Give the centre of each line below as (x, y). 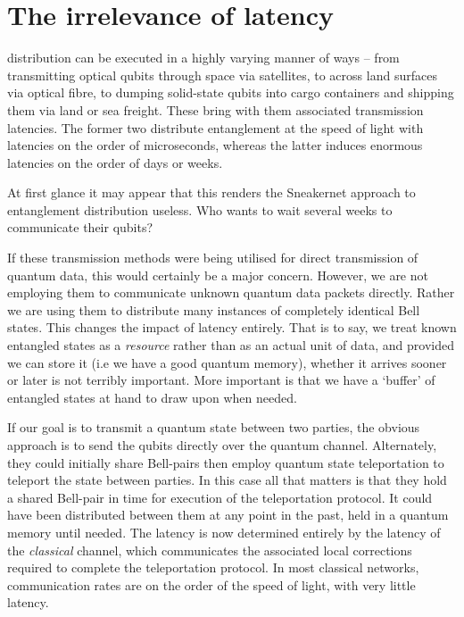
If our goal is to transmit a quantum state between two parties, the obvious (214, 427)
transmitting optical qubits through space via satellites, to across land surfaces (222, 75)
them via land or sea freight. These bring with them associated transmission (215, 109)
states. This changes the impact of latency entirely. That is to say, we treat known (232, 327)
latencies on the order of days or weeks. (115, 162)
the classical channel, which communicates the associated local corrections (210, 550)
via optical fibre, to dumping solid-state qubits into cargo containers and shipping (231, 92)
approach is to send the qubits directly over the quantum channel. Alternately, (222, 445)
